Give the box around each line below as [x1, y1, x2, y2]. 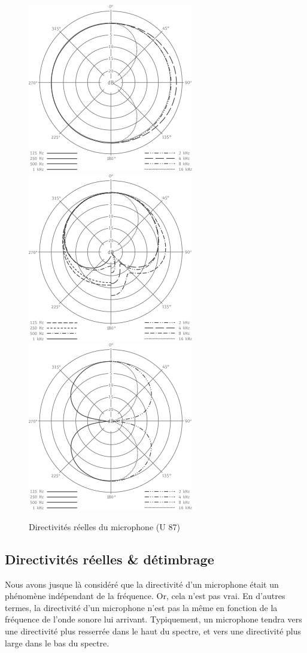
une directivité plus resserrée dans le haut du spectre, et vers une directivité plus [5, 624, 302, 637]
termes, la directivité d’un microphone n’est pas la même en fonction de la [5, 601, 278, 613]
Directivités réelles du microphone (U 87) [29, 520, 180, 533]
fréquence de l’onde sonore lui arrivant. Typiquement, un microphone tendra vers [5, 613, 302, 625]
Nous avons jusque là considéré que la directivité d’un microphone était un [5, 578, 279, 590]
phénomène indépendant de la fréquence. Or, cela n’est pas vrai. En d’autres [5, 589, 285, 602]
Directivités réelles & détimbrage [5, 549, 214, 568]
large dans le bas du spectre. [5, 636, 110, 649]
